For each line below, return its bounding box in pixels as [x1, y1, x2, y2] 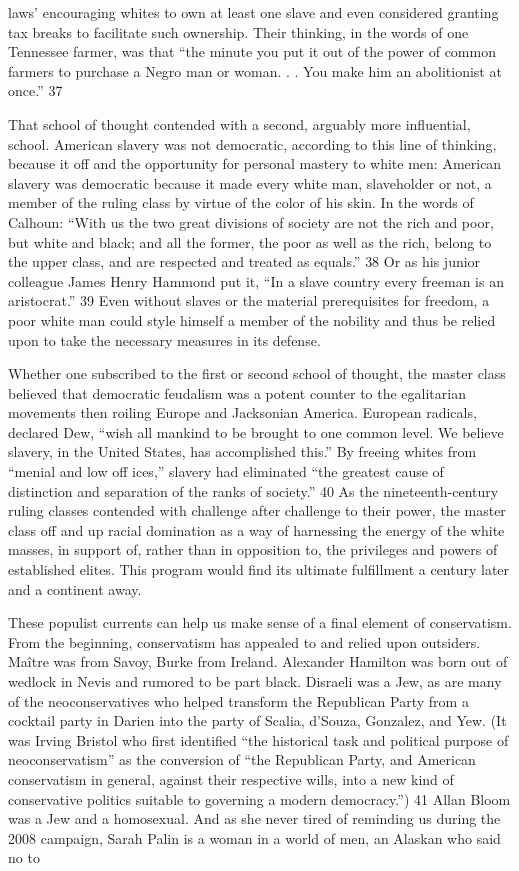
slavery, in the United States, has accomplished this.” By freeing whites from [8, 441, 477, 462]
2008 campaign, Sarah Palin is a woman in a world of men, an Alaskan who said [8, 827, 501, 848]
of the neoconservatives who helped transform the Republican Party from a [8, 690, 469, 711]
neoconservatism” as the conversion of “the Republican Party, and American [8, 749, 476, 770]
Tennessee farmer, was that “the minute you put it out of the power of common [8, 41, 496, 62]
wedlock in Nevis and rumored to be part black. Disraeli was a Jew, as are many [8, 671, 502, 691]
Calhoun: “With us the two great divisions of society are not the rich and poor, [8, 211, 494, 232]
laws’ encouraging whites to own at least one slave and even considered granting [8, 2, 499, 22]
